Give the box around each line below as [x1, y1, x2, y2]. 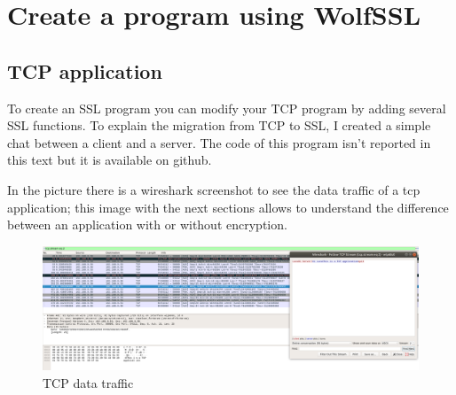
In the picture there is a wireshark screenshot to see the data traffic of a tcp [7, 180, 421, 198]
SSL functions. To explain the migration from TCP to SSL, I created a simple [7, 116, 431, 135]
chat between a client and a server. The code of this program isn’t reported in [7, 133, 431, 151]
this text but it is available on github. [7, 151, 212, 169]
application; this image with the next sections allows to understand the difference [7, 197, 449, 216]
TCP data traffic [43, 373, 134, 391]
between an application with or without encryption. [7, 215, 287, 234]
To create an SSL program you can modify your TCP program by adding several [7, 98, 446, 117]
